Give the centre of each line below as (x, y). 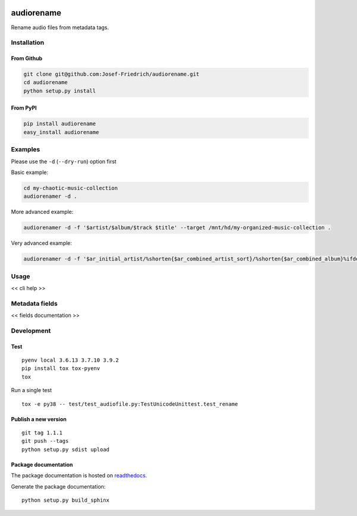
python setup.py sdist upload (66, 449)
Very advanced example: (42, 243)
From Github (27, 58)
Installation (28, 43)
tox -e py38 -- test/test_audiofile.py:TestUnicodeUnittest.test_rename (130, 404)
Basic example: (30, 172)
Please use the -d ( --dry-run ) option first (64, 161)
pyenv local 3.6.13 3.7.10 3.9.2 (70, 360)
